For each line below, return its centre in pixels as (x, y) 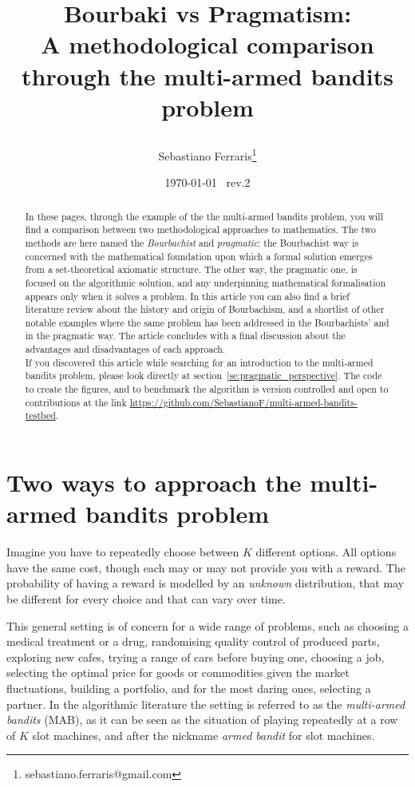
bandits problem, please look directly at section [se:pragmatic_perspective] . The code (204, 376)
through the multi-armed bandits (207, 75)
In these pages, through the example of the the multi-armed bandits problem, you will (204, 216)
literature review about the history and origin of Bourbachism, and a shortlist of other (205, 309)
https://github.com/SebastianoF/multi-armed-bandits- (243, 402)
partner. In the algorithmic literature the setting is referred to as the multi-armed (206, 704)
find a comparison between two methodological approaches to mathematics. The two (200, 229)
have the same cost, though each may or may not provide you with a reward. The (206, 567)
